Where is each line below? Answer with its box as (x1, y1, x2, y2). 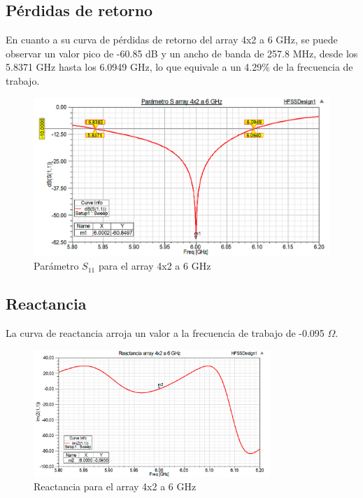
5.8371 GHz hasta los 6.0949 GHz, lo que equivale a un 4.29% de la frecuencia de (6, 60, 353, 74)
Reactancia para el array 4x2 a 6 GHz (34, 479, 197, 494)
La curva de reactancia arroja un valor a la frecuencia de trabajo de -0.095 (6, 326, 325, 340)
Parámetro (34, 258, 79, 273)
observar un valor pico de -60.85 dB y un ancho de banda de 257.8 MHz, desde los (6, 46, 358, 60)
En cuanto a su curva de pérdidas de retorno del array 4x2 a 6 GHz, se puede (6, 32, 338, 47)
